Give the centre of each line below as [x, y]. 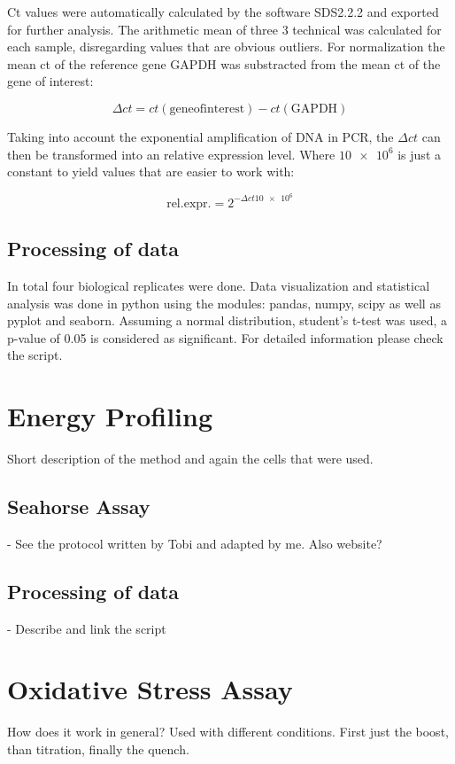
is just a [419, 154]
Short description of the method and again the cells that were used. [190, 459]
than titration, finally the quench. [98, 749]
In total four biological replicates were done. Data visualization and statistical [219, 286]
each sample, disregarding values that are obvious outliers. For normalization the [226, 47]
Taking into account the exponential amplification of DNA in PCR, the [201, 136]
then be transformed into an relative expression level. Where [171, 154]
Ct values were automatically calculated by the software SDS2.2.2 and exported [223, 12]
